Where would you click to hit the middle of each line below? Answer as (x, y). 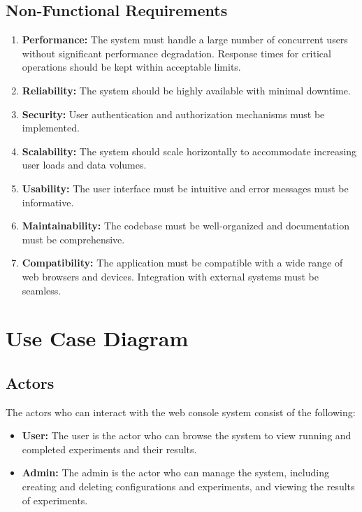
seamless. (42, 290)
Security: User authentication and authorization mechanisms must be (173, 114)
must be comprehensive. (73, 239)
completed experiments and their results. (109, 449)
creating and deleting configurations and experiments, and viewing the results (188, 486)
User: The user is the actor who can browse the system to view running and (187, 435)
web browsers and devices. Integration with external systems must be (170, 276)
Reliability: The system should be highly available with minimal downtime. (186, 90)
